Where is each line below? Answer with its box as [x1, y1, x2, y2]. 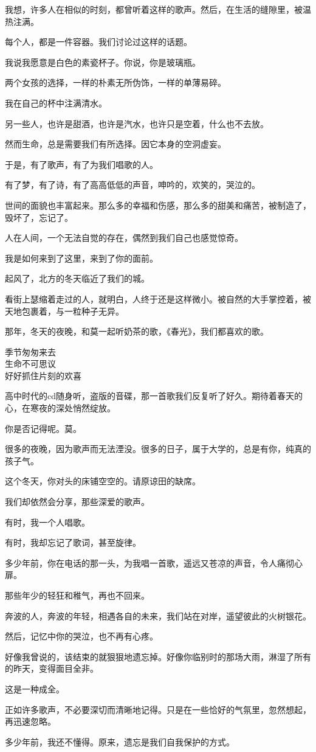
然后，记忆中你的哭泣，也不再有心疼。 [5, 630, 158, 642]
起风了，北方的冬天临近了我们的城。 [5, 272, 149, 285]
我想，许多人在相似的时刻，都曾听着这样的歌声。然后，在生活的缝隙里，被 [5, 3, 303, 15]
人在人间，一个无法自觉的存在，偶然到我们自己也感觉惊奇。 [5, 231, 243, 244]
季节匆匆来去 [5, 345, 56, 358]
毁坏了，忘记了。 [5, 211, 73, 223]
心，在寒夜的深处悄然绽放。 [5, 402, 115, 414]
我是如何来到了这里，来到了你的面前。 [5, 251, 158, 264]
